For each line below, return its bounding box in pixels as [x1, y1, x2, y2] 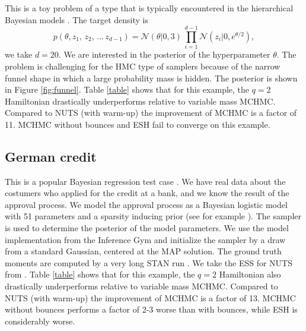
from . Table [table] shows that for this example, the [5, 268, 195, 280]
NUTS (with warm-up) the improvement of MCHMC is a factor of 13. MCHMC [5, 291, 296, 304]
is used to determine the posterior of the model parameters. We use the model [5, 222, 289, 234]
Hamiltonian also [219, 268, 281, 280]
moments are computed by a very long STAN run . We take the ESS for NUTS [5, 256, 292, 269]
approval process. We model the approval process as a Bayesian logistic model [5, 198, 288, 210]
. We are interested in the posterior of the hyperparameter [58, 48, 270, 61]
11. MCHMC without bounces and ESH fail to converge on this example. [5, 118, 270, 130]
